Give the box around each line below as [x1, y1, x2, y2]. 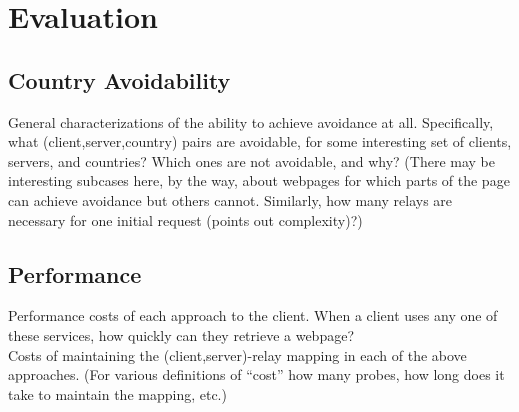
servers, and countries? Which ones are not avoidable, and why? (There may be [8, 150, 495, 171]
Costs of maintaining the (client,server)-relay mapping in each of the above [8, 344, 467, 365]
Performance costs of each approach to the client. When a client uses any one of [8, 305, 498, 326]
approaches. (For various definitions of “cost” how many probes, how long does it [8, 364, 505, 385]
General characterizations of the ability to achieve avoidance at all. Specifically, [8, 111, 494, 132]
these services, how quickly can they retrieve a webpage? [8, 324, 355, 345]
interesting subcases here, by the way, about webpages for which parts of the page [8, 170, 510, 191]
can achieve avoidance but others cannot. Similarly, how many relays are [8, 189, 453, 210]
